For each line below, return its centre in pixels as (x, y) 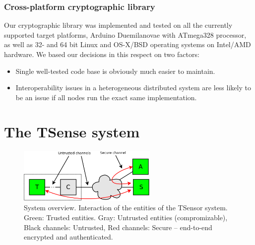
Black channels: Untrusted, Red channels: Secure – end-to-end (118, 227)
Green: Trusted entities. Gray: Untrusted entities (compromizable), (126, 217)
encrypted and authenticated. (68, 237)
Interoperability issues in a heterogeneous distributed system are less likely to (133, 88)
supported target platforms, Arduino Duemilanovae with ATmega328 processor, (125, 34)
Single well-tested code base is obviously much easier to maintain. (115, 71)
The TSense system (72, 131)
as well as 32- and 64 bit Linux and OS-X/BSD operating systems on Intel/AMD (127, 44)
